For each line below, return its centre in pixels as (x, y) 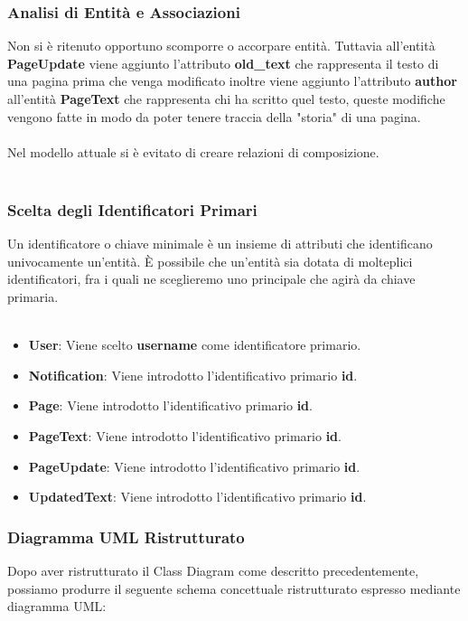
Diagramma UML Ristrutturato (126, 536)
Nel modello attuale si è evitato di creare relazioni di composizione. (193, 151)
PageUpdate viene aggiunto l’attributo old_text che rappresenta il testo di (223, 63)
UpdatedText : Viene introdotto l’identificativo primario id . (197, 497)
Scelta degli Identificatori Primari (132, 209)
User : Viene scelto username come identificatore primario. (195, 345)
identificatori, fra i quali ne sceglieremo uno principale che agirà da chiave (211, 279)
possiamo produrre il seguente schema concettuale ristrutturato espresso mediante (234, 588)
